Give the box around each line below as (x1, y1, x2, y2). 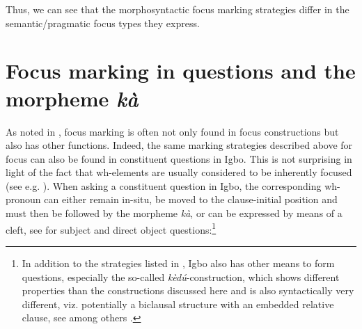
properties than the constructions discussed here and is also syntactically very (22, 283, 354, 298)
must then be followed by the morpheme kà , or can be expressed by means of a (6, 206, 343, 220)
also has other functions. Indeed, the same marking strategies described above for (6, 138, 353, 152)
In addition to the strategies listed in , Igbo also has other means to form (22, 255, 335, 270)
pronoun (6, 192, 41, 207)
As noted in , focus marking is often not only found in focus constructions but (6, 124, 339, 138)
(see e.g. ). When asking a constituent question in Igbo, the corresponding (6, 178, 322, 193)
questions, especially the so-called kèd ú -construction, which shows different (22, 269, 340, 284)
